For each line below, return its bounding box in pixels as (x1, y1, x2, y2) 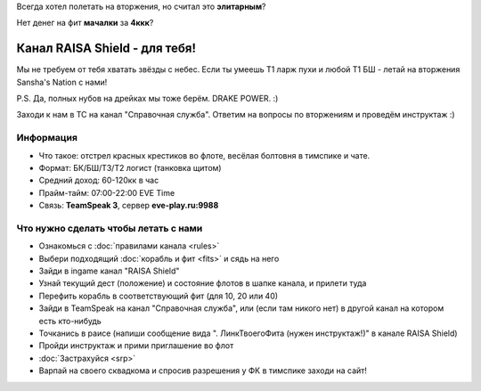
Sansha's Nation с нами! (16, 77, 108, 87)
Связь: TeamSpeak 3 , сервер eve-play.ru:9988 (38, 200, 219, 211)
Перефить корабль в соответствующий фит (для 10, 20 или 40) (38, 290, 279, 301)
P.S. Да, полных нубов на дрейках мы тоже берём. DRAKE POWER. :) (16, 94, 279, 104)
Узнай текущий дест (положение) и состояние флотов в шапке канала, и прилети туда (38, 278, 367, 289)
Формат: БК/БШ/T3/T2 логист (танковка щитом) (38, 163, 222, 173)
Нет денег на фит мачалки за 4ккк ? (16, 18, 154, 29)
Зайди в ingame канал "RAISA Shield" (38, 265, 180, 276)
